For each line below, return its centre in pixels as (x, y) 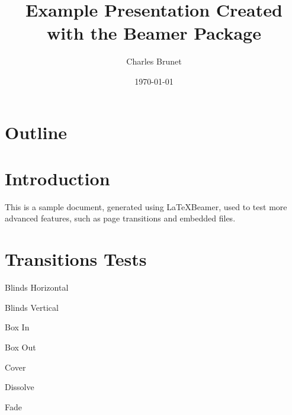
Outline (36, 132)
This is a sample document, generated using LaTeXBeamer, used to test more (146, 206)
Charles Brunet (154, 61)
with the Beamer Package (154, 33)
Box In (17, 327)
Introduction (57, 178)
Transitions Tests (76, 259)
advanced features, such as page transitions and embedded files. (120, 218)
